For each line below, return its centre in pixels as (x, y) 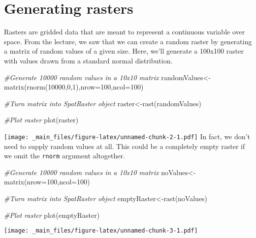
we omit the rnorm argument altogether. (64, 156)
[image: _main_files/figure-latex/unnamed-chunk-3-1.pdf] (101, 231)
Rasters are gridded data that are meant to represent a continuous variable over (125, 32)
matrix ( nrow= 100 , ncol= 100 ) (47, 182)
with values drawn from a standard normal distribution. (88, 60)
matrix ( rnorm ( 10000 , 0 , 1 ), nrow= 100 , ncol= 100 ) (74, 87)
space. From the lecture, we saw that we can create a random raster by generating (128, 41)
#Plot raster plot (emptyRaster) (52, 215)
